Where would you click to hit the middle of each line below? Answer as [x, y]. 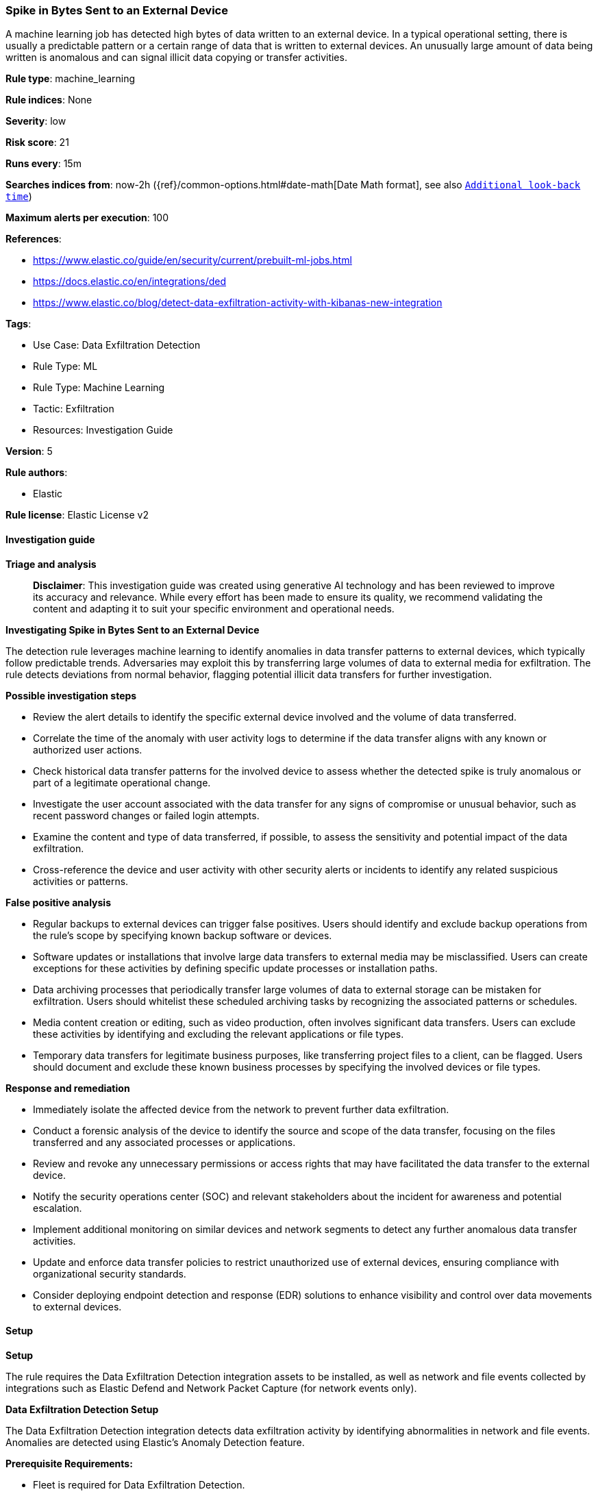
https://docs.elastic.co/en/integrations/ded [129, 282]
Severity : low [36, 121]
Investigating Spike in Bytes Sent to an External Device [133, 630]
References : [34, 239]
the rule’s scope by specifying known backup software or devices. [183, 935]
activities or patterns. [81, 881]
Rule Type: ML [65, 366]
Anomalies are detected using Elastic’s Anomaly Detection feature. [155, 1442]
